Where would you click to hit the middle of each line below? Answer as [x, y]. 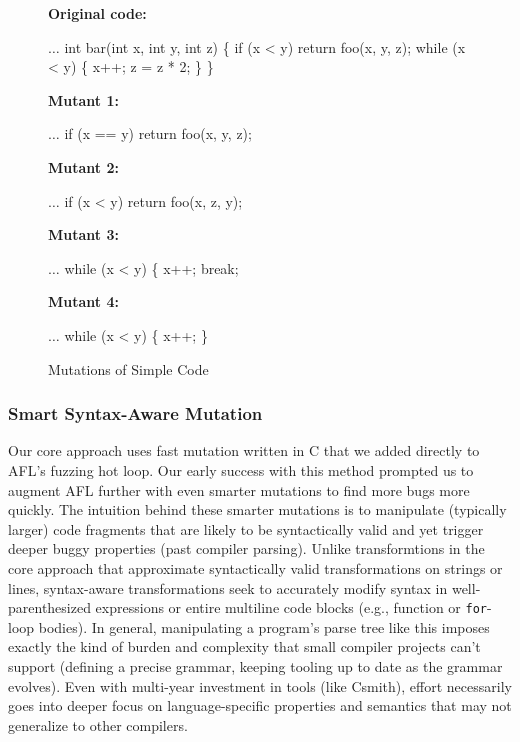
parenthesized [49, 607]
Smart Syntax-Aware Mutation [135, 413]
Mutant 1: [83, 99]
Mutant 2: [83, 166]
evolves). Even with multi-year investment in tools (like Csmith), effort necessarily [260, 685]
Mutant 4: [83, 301]
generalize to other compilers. [98, 724]
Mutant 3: [83, 234]
